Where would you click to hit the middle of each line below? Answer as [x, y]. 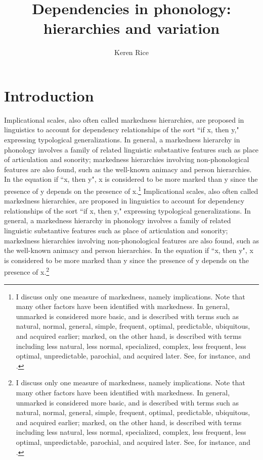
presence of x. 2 [27, 271]
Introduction [49, 95]
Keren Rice [131, 52]
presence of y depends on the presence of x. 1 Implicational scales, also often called [131, 190]
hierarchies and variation [131, 28]
